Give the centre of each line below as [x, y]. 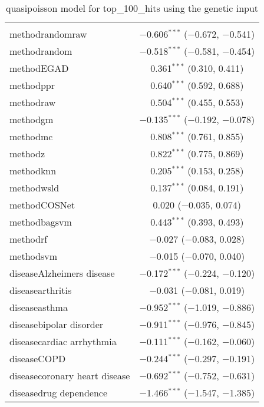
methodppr [32, 85]
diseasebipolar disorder [57, 324]
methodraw [33, 102]
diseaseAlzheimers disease [62, 273]
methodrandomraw [48, 34]
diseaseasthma [39, 307]
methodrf [29, 239]
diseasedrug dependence [59, 393]
